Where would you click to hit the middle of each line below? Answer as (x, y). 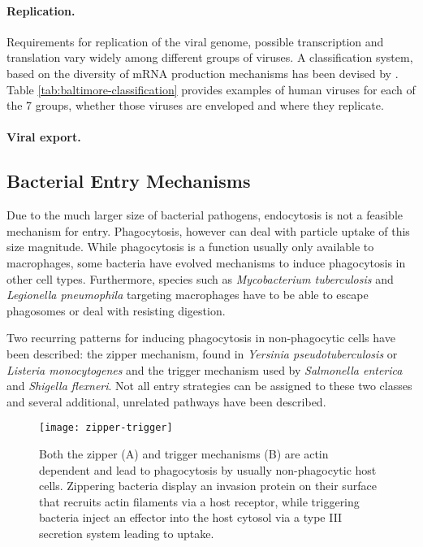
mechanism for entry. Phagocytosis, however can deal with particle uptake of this (208, 230)
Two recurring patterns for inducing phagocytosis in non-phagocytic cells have (201, 338)
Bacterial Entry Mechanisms (129, 181)
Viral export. (44, 137)
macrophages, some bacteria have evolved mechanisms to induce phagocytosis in (206, 262)
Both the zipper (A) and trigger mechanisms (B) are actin (184, 453)
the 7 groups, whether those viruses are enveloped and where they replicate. (195, 105)
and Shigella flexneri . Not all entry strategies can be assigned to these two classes (209, 386)
